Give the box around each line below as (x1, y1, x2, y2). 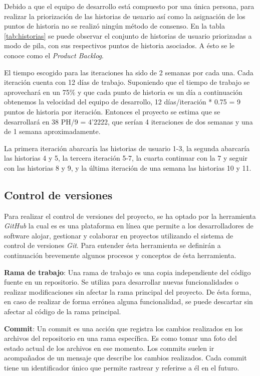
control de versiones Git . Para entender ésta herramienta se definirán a (4, 240, 221, 250)
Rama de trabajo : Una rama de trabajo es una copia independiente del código (4, 267, 251, 277)
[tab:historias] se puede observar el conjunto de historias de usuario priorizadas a (4, 30, 252, 41)
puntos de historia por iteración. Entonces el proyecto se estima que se (4, 106, 220, 116)
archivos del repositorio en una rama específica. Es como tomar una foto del (4, 333, 237, 343)
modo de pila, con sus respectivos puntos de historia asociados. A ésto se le (4, 40, 235, 51)
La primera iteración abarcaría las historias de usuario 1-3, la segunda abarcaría (4, 143, 250, 153)
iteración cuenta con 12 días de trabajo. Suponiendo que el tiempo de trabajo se (4, 77, 250, 87)
